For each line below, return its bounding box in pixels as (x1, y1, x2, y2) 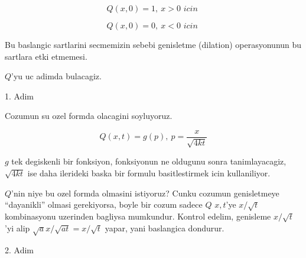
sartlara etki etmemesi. (5, 50, 87, 62)
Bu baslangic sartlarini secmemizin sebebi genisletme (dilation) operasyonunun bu (5, 38, 302, 50)
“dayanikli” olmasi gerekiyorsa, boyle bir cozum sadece (5, 198, 203, 211)
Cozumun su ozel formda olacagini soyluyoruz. (5, 109, 172, 122)
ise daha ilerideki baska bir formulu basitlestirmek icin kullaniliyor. (27, 167, 271, 179)
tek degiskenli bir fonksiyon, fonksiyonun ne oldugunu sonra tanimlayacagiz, (11, 155, 287, 167)
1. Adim (5, 89, 34, 102)
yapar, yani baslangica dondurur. (105, 221, 224, 234)
